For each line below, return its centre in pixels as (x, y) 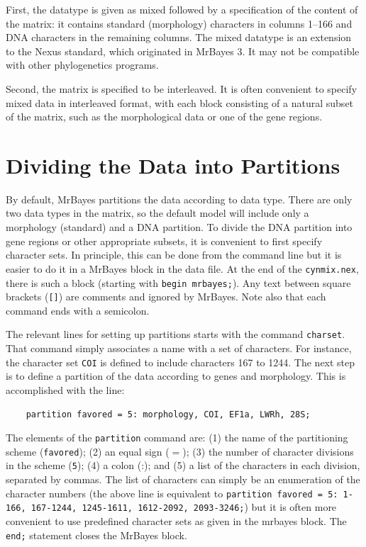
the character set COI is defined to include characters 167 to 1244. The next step (181, 362)
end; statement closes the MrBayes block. (96, 535)
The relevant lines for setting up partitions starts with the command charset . (176, 334)
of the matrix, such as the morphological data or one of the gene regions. (164, 117)
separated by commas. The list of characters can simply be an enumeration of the (183, 479)
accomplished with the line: (65, 389)
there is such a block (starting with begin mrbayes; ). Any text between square (178, 282)
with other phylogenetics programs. (82, 65)
